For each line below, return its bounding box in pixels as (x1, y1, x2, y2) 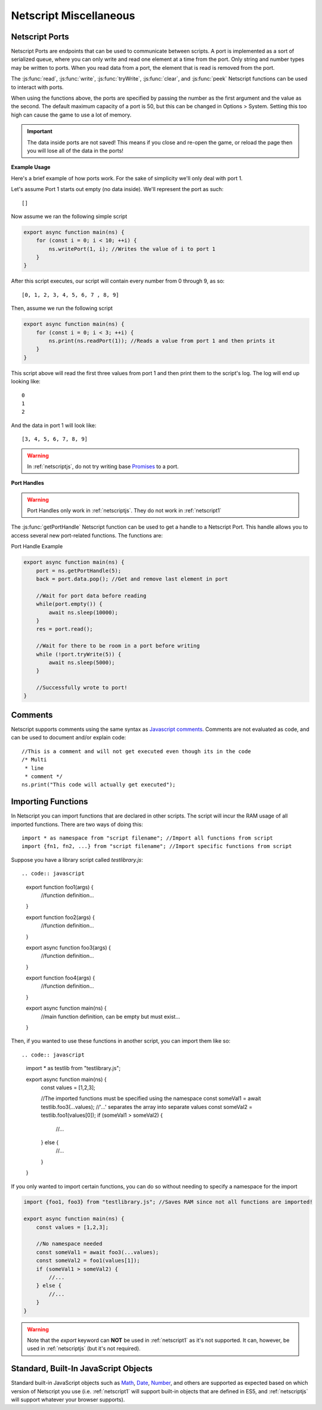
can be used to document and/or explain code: (11, 734, 126, 741)
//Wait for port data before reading (36, 592, 147, 599)
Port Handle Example (11, 543, 63, 550)
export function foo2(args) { (26, 914, 95, 921)
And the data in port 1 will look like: (11, 422, 97, 429)
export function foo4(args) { (26, 974, 95, 982)
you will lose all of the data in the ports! (27, 147, 123, 154)
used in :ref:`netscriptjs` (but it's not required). (27, 1345, 141, 1352)
